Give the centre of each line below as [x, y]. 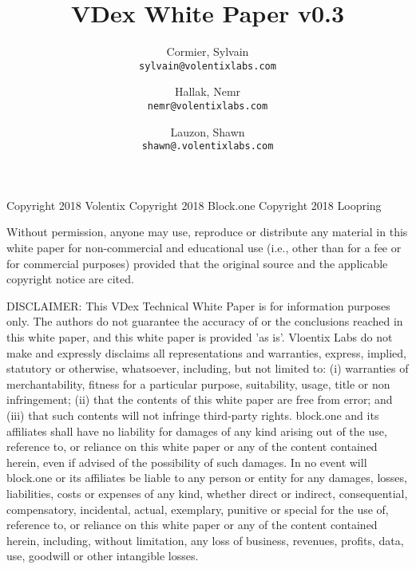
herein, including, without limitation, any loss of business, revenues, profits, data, [205, 540]
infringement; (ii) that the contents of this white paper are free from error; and [200, 399]
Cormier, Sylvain [208, 51]
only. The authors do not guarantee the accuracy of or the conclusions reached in [205, 321]
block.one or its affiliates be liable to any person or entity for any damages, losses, [207, 478]
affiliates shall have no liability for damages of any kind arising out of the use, [197, 431]
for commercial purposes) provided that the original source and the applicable [197, 263]
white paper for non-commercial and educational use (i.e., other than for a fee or [204, 248]
